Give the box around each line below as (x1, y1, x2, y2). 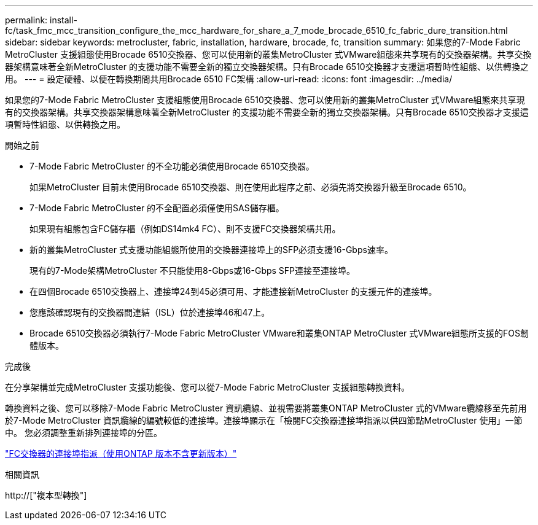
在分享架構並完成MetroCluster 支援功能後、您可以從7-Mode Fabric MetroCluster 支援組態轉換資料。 (5, 382, 410, 392)
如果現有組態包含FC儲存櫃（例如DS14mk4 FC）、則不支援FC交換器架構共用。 (29, 224, 341, 234)
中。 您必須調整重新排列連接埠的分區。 (5, 427, 162, 438)
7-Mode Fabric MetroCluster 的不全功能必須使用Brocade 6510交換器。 (29, 161, 314, 171)
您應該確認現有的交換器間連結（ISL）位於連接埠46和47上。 (29, 307, 270, 317)
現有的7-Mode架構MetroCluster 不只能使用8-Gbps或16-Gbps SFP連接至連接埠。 (29, 265, 356, 276)
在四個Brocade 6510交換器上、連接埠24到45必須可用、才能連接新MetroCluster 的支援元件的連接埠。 (29, 286, 437, 297)
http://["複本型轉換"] (5, 490, 87, 500)
